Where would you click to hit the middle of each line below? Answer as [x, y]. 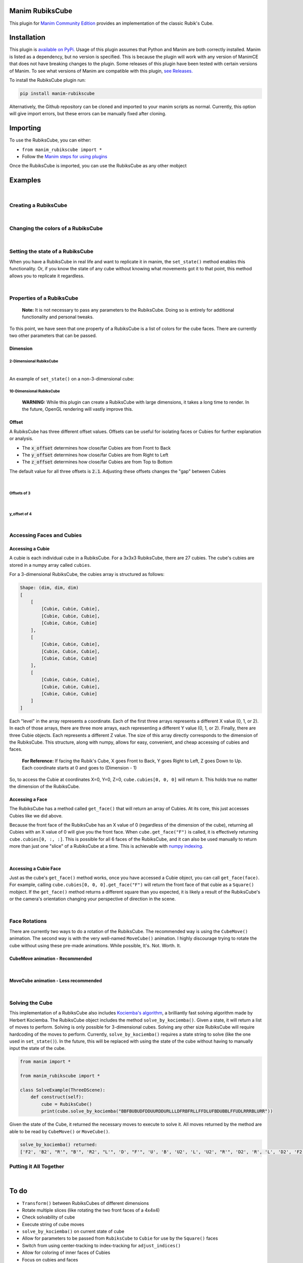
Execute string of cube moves [53, 1224]
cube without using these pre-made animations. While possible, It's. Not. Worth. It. [95, 945]
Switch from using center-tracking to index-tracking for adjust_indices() [102, 1245]
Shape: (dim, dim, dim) [49, 588]
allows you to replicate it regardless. [47, 276]
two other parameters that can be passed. [53, 335]
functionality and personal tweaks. [58, 317]
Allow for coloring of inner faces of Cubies [66, 1252]
